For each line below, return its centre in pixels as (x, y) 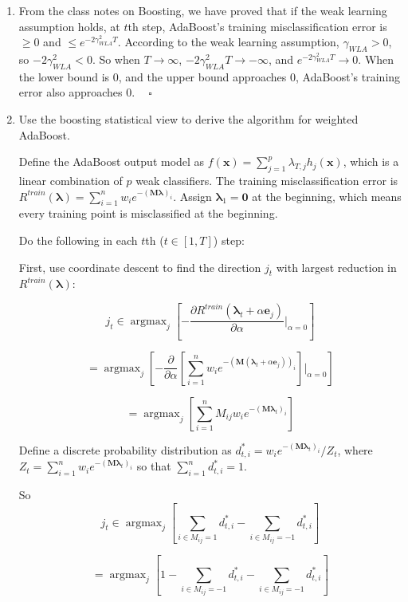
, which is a (371, 161)
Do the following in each (78, 240)
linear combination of (71, 180)
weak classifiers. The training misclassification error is (267, 180)
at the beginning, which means (327, 196)
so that (154, 466)
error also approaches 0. (77, 92)
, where (355, 449)
